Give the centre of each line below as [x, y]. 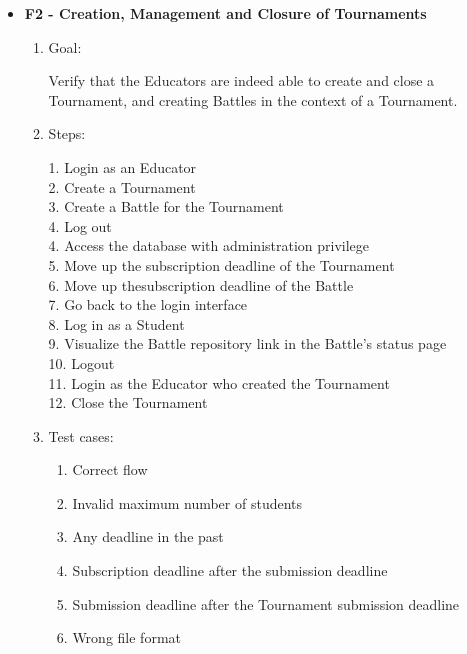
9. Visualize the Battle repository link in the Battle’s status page [247, 343]
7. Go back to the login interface [148, 304]
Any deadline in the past [148, 536]
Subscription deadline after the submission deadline [230, 570]
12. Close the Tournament [128, 402]
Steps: [67, 133]
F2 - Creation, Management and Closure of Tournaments [225, 13]
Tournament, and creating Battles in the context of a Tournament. [253, 99]
